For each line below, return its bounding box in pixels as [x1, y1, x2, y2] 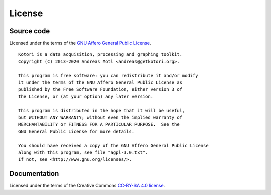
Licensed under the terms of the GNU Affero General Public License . [9, 40, 151, 46]
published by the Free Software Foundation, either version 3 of [18, 87, 183, 92]
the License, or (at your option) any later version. [18, 93, 153, 99]
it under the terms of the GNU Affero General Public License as [18, 80, 183, 85]
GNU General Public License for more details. [18, 128, 135, 134]
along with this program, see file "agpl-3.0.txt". [18, 149, 148, 155]
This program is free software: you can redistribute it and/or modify [18, 73, 198, 78]
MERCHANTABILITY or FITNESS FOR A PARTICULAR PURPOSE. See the [18, 122, 180, 127]
